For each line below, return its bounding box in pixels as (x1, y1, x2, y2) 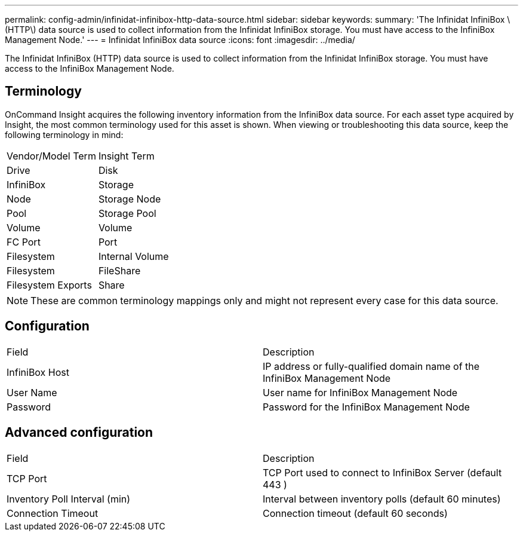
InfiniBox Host (7, 366, 69, 378)
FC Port (7, 235, 41, 248)
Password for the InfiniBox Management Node (263, 400, 470, 413)
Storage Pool (98, 207, 156, 219)
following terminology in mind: (5, 129, 124, 140)
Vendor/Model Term (7, 149, 96, 162)
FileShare (98, 264, 141, 277)
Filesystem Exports (7, 278, 92, 291)
